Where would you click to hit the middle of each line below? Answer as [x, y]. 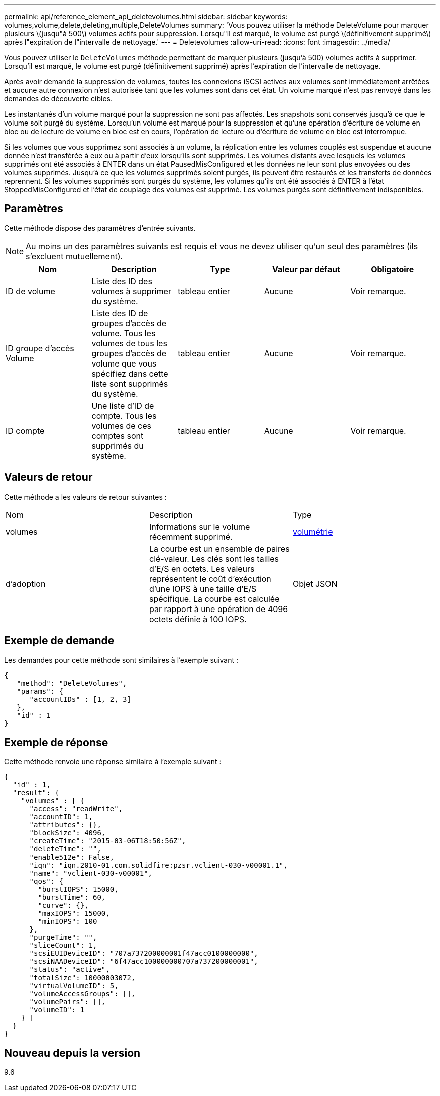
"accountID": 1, [61, 817]
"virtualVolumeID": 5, [74, 986]
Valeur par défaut [306, 269]
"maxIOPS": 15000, [74, 914]
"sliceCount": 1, [63, 946]
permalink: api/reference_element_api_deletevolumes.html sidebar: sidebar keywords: [146, 16]
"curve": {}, [63, 905]
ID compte [25, 431]
